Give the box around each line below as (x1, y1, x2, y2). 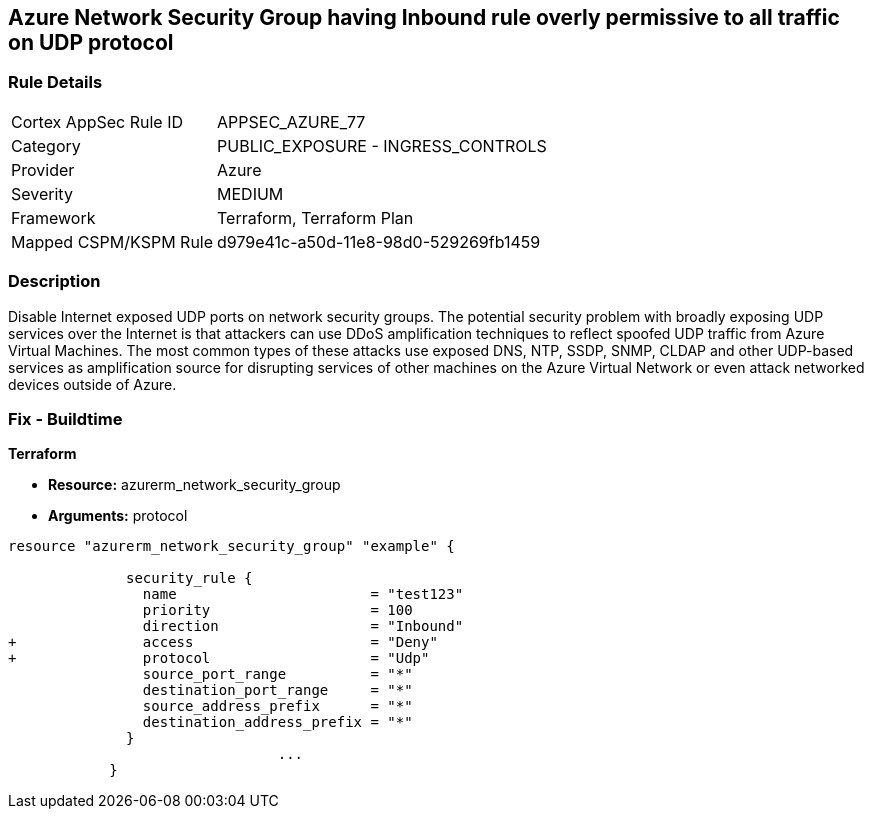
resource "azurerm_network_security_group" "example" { (8, 538, 455, 555)
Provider (11, 159, 75, 180)
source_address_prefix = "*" (142, 698, 413, 715)
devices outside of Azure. (8, 375, 177, 393)
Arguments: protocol (48, 507, 188, 525)
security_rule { (126, 570, 253, 587)
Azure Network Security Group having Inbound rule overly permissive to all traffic (8, 5, 840, 30)
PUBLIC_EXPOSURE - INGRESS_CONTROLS (217, 135, 547, 156)
